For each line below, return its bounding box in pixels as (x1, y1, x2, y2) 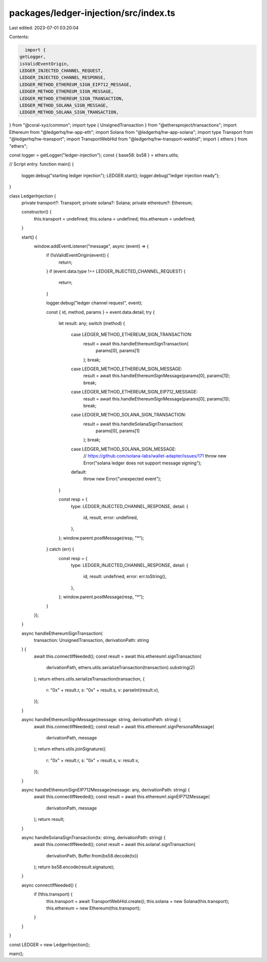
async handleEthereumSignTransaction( (21, 630, 103, 636)
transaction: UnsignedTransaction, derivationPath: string (34, 637, 149, 643)
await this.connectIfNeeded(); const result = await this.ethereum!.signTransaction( (34, 653, 202, 659)
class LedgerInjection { (9, 193, 56, 199)
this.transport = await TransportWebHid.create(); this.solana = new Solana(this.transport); (46, 898, 229, 904)
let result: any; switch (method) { (58, 320, 126, 327)
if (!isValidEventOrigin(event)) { (46, 252, 109, 258)
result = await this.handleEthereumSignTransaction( (83, 340, 189, 346)
